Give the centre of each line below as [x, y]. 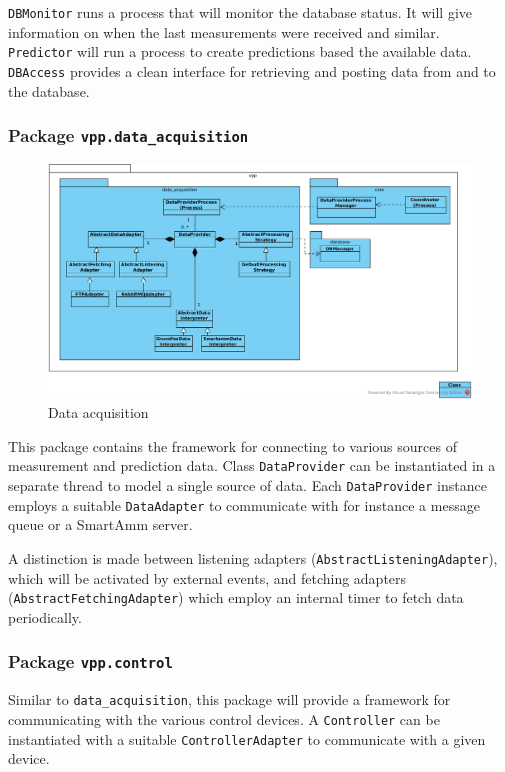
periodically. [45, 616]
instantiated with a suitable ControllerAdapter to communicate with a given [247, 738]
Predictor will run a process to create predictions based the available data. [240, 51]
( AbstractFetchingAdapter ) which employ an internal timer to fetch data [236, 597]
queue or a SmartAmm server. [100, 524]
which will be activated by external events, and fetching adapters [207, 577]
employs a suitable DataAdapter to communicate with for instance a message [244, 504]
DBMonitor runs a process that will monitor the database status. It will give [240, 12]
